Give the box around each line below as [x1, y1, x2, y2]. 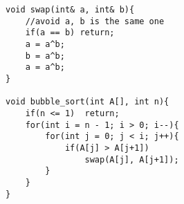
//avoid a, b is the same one [25, 16, 165, 26]
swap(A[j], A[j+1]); [84, 154, 179, 165]
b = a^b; [25, 50, 65, 61]
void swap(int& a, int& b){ [6, 5, 135, 15]
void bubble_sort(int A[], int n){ [6, 97, 169, 107]
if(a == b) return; [25, 28, 115, 38]
